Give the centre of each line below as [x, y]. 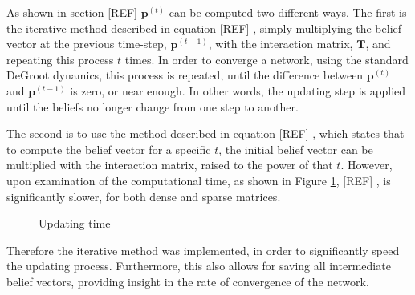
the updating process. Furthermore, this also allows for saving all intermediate [199, 266]
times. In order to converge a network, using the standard [266, 59]
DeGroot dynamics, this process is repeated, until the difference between [185, 75]
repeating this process [60, 59]
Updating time [75, 223]
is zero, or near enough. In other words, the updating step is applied [238, 90]
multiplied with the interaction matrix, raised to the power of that [170, 165]
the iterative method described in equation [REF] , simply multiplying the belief [204, 28]
